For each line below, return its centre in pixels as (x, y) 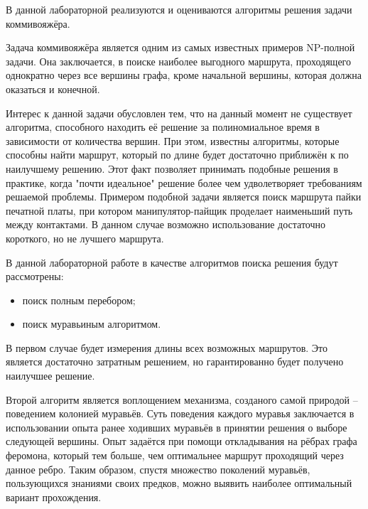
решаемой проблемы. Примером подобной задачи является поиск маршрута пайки (184, 197)
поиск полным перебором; (79, 300)
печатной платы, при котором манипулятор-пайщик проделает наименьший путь (179, 210)
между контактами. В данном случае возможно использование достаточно (166, 224)
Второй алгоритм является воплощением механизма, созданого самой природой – (182, 399)
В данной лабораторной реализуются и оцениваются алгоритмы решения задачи (179, 9)
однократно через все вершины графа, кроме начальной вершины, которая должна (184, 75)
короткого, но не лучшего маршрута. (85, 238)
